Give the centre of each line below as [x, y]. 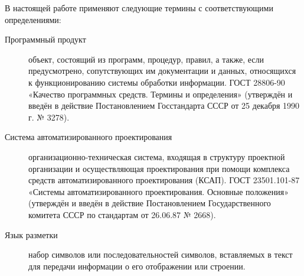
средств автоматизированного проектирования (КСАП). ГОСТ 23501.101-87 [164, 180]
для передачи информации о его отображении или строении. [137, 266]
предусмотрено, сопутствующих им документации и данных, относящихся [162, 71]
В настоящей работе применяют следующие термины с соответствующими [139, 8]
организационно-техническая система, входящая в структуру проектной [157, 156]
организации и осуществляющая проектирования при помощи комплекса [159, 168]
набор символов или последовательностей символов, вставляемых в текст [161, 254]
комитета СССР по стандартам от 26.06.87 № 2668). [122, 214]
